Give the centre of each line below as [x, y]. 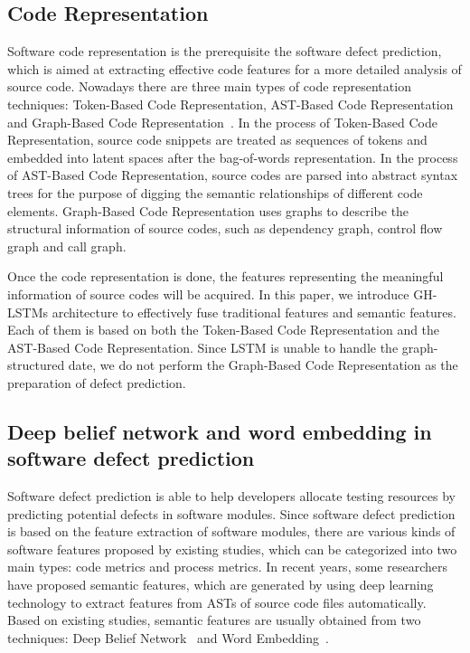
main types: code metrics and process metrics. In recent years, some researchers [228, 567]
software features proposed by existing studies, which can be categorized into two [232, 549]
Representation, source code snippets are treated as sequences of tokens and [217, 140]
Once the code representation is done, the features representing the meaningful [226, 276]
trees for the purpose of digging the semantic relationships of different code [215, 192]
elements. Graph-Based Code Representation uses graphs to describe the [208, 210]
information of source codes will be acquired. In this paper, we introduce [208, 293]
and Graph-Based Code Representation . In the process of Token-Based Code [222, 122]
